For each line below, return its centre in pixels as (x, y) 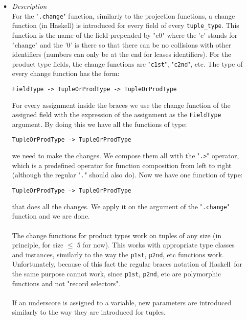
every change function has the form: (66, 73)
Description (29, 6)
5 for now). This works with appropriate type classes (156, 245)
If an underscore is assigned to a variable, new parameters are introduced (122, 302)
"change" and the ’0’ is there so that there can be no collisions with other (122, 44)
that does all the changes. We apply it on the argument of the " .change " (121, 206)
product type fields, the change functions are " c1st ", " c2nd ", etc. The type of (127, 63)
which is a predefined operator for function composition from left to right (122, 165)
